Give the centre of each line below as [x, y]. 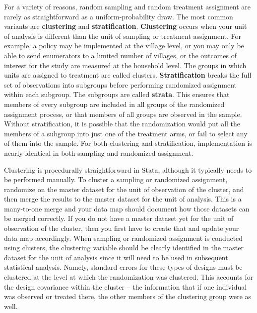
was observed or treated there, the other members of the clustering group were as [128, 296]
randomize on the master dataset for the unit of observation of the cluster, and [124, 189]
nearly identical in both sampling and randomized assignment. [99, 153]
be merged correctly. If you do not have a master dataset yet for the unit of [119, 218]
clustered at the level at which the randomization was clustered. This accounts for [129, 277]
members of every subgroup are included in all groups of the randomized [114, 104]
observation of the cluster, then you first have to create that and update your [122, 228]
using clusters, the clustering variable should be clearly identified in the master [124, 248]
